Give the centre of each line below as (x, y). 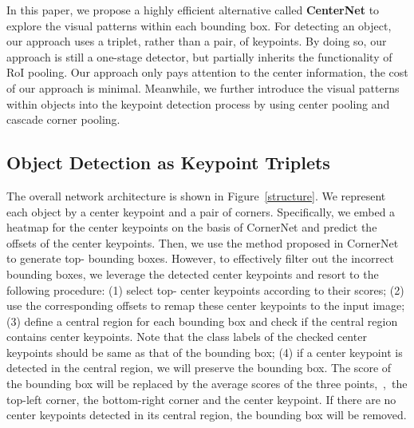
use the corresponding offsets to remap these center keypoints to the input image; (206, 305)
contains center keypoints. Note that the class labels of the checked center (187, 337)
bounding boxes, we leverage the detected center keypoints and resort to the (193, 273)
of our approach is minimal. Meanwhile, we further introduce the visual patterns (203, 87)
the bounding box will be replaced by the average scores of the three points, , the (207, 384)
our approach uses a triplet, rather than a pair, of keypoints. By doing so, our (197, 41)
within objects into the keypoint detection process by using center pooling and (198, 103)
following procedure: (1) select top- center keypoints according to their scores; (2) (205, 289)
